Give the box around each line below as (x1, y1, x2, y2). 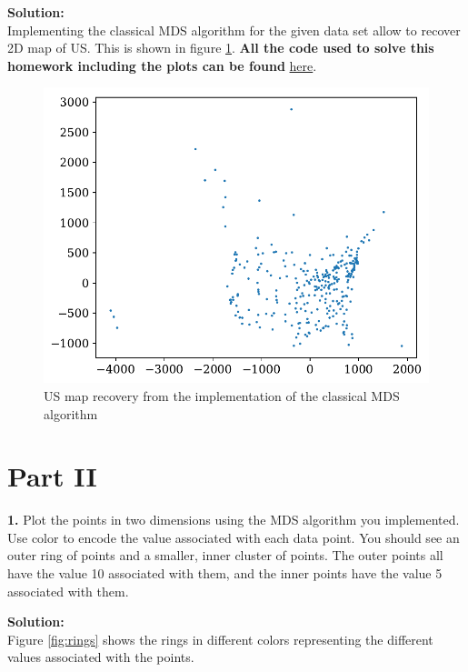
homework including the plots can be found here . (7, 55, 317, 75)
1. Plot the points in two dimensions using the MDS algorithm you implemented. (7, 510, 460, 529)
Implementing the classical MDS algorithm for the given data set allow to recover (7, 20, 461, 39)
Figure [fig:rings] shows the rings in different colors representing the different (7, 629, 433, 648)
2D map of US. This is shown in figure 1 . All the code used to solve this (7, 38, 434, 57)
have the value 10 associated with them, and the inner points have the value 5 (7, 564, 443, 582)
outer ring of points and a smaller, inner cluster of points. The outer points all (7, 546, 443, 565)
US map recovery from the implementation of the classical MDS (44, 386, 400, 405)
